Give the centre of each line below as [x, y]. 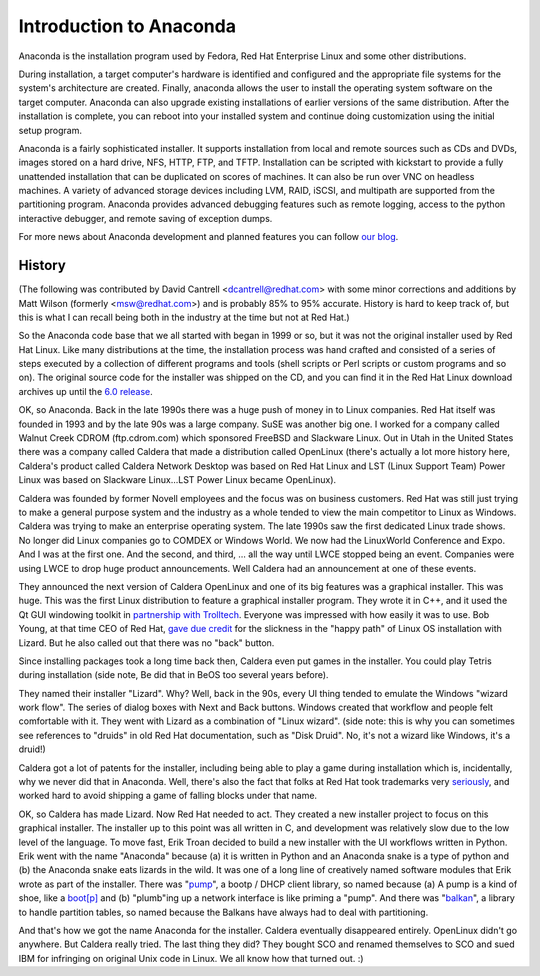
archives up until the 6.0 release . [86, 391]
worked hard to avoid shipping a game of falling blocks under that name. [168, 796]
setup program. [50, 130]
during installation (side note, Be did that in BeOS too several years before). [173, 675]
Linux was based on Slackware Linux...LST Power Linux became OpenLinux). [177, 480]
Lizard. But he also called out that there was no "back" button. [146, 642]
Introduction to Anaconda [127, 26]
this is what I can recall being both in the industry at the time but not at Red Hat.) [184, 317]
